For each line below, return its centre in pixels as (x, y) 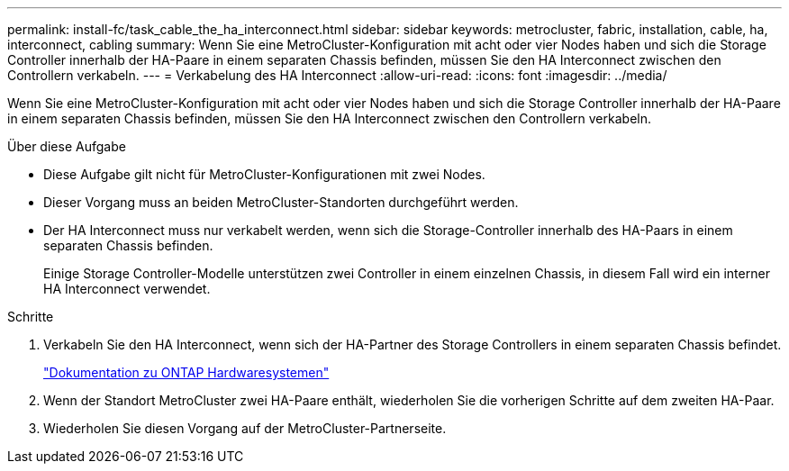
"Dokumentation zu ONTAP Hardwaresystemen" (186, 372)
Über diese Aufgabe (67, 146)
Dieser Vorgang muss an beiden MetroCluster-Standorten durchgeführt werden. (281, 202)
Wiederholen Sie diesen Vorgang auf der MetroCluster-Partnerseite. (245, 428)
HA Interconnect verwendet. (127, 289)
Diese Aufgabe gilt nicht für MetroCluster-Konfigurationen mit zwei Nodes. (264, 174)
